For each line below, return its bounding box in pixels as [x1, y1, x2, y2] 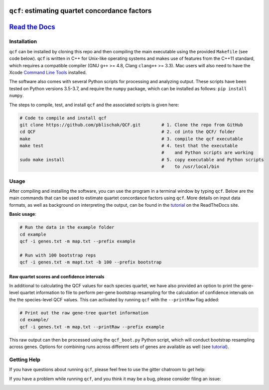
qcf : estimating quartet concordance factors [9, 6, 152, 15]
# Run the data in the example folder [19, 225, 115, 230]
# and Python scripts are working [161, 150, 254, 155]
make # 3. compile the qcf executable [19, 136, 244, 141]
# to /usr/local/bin [161, 164, 220, 169]
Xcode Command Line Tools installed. [9, 69, 87, 75]
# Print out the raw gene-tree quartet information [19, 310, 149, 316]
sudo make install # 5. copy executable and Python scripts [19, 157, 264, 162]
